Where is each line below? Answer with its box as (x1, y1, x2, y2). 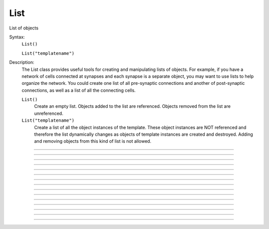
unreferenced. (34, 110, 63, 116)
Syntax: (9, 34, 25, 40)
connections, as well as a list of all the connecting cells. (21, 87, 136, 93)
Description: (9, 59, 34, 65)
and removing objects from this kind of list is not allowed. (34, 138, 151, 144)
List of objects (9, 25, 39, 31)
